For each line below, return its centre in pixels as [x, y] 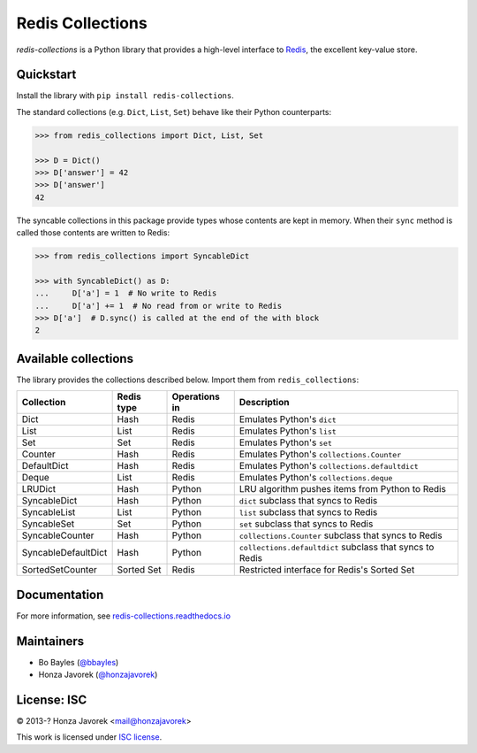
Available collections [75, 358]
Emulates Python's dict [288, 419]
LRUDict [39, 489]
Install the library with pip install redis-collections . [125, 96]
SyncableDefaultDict [64, 553]
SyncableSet [48, 524]
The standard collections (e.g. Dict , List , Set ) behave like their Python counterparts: [174, 111]
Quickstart [46, 75]
